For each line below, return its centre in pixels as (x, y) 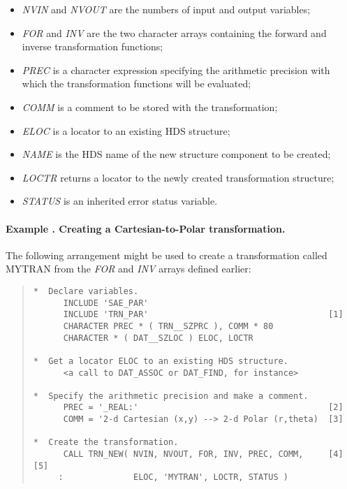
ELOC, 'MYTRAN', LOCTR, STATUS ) (211, 477)
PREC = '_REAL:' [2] (203, 408)
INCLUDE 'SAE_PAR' (106, 303)
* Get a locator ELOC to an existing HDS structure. (161, 361)
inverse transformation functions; (93, 46)
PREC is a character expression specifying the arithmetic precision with (176, 70)
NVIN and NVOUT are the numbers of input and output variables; (166, 9)
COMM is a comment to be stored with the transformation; (150, 107)
